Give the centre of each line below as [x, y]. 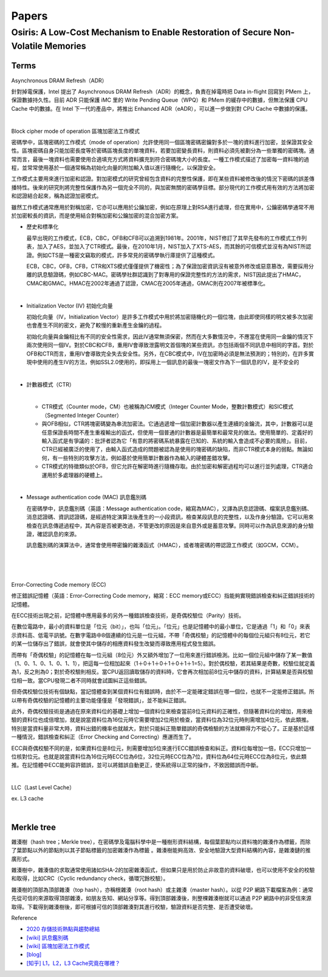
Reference [24, 918]
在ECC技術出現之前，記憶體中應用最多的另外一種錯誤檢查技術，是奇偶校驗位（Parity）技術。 [128, 615]
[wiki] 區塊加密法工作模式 [58, 946]
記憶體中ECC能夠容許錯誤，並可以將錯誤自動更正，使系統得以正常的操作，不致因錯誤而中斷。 [144, 765]
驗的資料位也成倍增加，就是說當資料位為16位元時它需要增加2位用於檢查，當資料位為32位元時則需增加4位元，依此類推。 [162, 720]
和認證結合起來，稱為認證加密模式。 [56, 196]
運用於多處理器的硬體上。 [73, 475]
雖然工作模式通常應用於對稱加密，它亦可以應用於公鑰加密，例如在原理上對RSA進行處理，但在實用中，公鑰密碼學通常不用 [163, 207]
